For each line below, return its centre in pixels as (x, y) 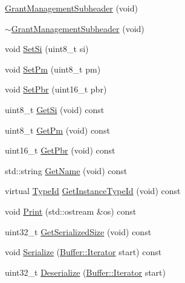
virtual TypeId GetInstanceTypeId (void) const (93, 191)
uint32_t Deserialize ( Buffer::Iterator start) (85, 272)
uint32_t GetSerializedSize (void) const (78, 231)
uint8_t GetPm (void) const (57, 130)
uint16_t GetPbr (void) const (60, 150)
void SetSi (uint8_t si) (47, 49)
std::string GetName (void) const (66, 170)
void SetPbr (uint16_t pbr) (56, 89)
